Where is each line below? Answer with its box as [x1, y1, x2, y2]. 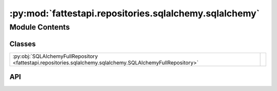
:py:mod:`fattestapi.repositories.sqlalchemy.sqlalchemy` [9, 8, 260, 19]
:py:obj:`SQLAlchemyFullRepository [12, 53, 98, 60]
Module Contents [9, 22, 70, 32]
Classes [9, 39, 36, 48]
